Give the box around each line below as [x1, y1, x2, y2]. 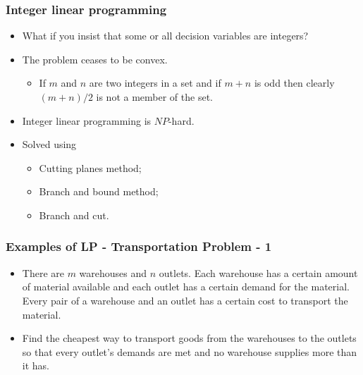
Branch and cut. [39, 207, 109, 222]
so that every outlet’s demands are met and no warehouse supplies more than [22, 344, 357, 359]
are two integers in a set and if [89, 75, 221, 90]
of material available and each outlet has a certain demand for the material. [22, 279, 350, 294]
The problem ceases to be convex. [22, 51, 168, 66]
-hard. [168, 113, 195, 128]
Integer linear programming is [22, 113, 152, 128]
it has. [22, 358, 49, 373]
